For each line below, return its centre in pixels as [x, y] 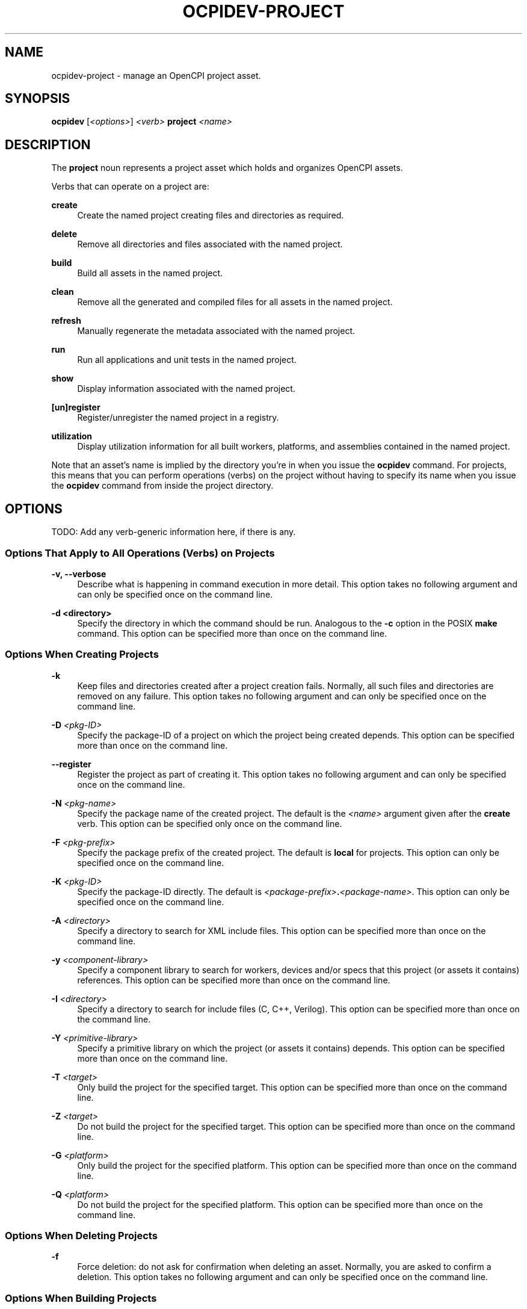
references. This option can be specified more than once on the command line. [234, 980]
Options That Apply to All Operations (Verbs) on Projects [140, 553]
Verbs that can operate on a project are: [130, 187]
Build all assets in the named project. [150, 273]
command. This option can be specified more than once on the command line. [232, 633]
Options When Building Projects [81, 1298]
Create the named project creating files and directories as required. [211, 215]
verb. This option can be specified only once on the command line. [210, 823]
